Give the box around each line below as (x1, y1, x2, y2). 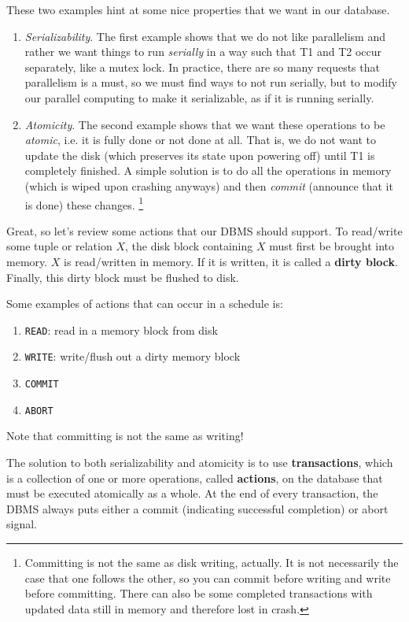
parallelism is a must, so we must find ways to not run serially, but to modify (24, 74, 397, 91)
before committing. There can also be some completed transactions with (24, 585, 373, 602)
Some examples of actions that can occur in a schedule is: (6, 295, 283, 312)
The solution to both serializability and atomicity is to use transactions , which (6, 454, 393, 470)
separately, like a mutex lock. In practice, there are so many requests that (24, 58, 380, 75)
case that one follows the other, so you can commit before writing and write (24, 569, 391, 586)
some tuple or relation (6, 238, 112, 254)
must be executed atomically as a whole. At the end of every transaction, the (6, 485, 378, 502)
